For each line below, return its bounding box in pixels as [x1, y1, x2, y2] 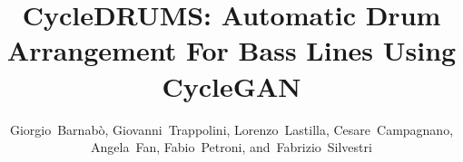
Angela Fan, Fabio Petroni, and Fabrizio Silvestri [91, 138, 372, 157]
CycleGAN [162, 67, 301, 104]
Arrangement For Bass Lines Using [6, 32, 457, 69]
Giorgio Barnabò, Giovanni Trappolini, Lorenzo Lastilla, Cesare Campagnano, [9, 119, 454, 138]
